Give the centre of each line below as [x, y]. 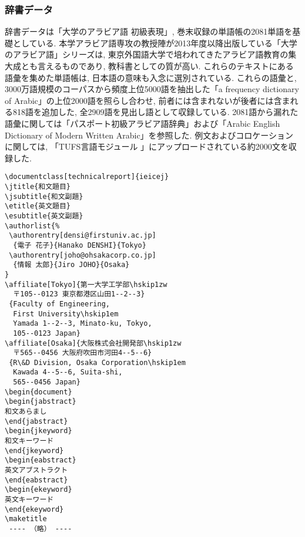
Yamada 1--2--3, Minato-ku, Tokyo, [83, 324]
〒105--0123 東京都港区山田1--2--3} [79, 294]
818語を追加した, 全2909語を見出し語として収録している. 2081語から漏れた [155, 112]
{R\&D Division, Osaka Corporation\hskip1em [97, 362]
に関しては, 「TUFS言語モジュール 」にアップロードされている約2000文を [147, 146]
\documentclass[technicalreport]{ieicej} [87, 177]
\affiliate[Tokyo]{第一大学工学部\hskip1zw [86, 284]
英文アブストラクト [36, 470]
